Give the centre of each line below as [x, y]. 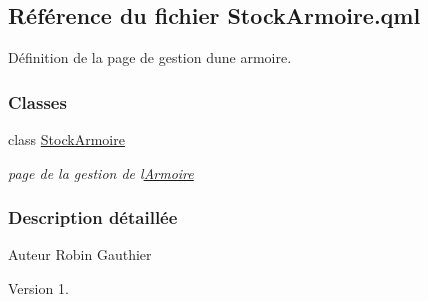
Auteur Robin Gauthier [80, 254]
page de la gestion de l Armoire [101, 172]
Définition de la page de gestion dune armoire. [150, 57]
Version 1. [38, 288]
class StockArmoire [66, 139]
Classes [37, 101]
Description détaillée [93, 217]
